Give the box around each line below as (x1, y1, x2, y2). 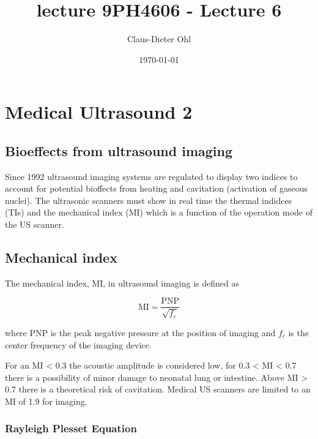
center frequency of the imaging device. (5, 338, 152, 351)
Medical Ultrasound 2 (5, 99, 193, 124)
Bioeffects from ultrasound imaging (5, 141, 233, 160)
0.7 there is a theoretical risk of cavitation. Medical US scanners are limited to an (5, 383, 311, 396)
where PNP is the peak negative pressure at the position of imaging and (5, 326, 276, 339)
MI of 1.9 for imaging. (5, 394, 87, 407)
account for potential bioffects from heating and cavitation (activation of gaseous (5, 182, 308, 195)
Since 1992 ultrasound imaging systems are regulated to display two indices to (5, 170, 298, 182)
